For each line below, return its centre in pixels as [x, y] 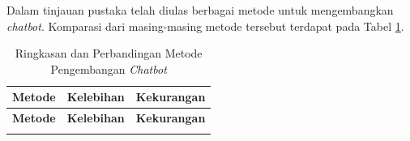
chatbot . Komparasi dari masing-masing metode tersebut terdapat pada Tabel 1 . [205, 26]
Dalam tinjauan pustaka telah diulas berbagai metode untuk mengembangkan [200, 10]
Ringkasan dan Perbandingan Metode [109, 53]
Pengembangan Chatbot [109, 68]
